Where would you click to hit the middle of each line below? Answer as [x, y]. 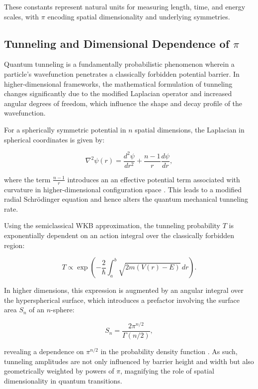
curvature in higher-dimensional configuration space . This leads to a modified [123, 189]
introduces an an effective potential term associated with [154, 179]
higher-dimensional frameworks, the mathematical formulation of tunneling [118, 83]
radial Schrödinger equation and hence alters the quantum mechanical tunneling [126, 199]
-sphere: [63, 310]
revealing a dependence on [44, 351]
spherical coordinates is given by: [54, 139]
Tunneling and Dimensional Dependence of [117, 43]
